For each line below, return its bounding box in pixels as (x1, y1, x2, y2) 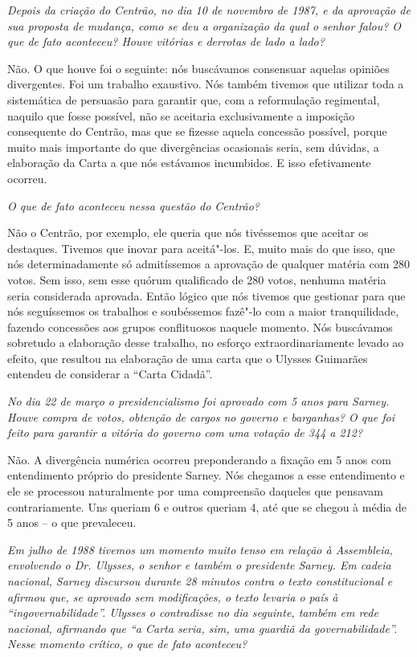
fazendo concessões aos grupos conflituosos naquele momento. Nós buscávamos (7, 318, 393, 335)
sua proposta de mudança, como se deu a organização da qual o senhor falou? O (7, 17, 402, 34)
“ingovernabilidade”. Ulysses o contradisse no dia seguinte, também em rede (7, 604, 378, 621)
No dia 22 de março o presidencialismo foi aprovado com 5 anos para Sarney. (7, 393, 390, 410)
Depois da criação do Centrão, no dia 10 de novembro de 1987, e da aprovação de (7, 2, 411, 18)
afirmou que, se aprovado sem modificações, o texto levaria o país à (7, 588, 338, 605)
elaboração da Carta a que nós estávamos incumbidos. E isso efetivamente (7, 154, 371, 171)
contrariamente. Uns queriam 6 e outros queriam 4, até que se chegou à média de (7, 498, 407, 515)
